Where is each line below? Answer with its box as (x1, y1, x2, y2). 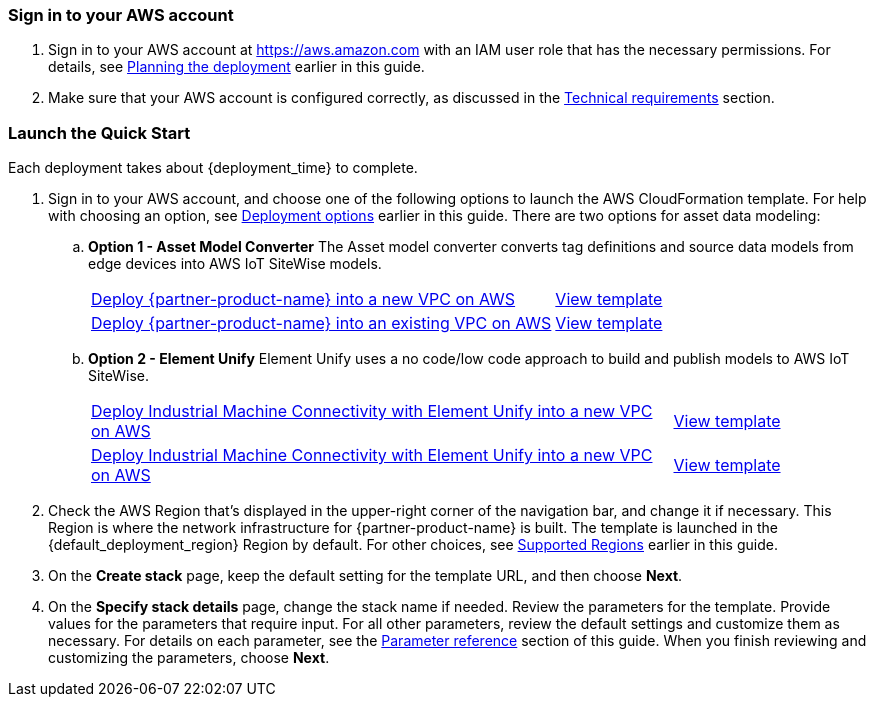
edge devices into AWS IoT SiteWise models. (88, 255, 382, 273)
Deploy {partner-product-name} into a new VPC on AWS (91, 289, 516, 310)
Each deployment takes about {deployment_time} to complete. (8, 159, 418, 177)
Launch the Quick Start (8, 122, 191, 143)
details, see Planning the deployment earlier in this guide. (48, 58, 425, 76)
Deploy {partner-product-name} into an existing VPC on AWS (91, 313, 552, 334)
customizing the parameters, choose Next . (48, 649, 330, 667)
